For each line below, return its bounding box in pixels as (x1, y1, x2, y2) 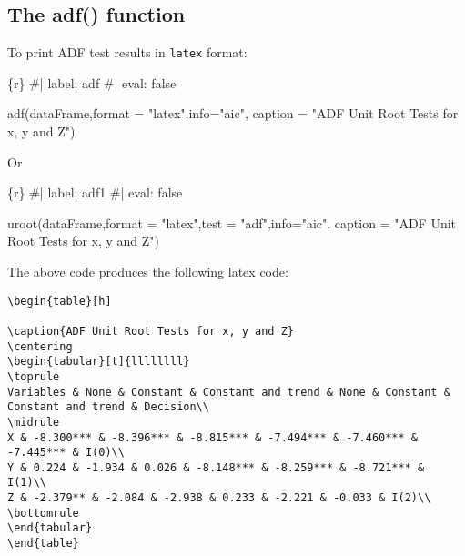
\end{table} (7, 537, 79, 551)
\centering (7, 339, 73, 353)
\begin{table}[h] (7, 294, 112, 308)
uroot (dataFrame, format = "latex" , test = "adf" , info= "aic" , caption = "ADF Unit (7, 213, 457, 232)
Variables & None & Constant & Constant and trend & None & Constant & (7, 385, 450, 399)
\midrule (7, 415, 60, 429)
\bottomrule (7, 506, 79, 520)
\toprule (7, 369, 60, 383)
